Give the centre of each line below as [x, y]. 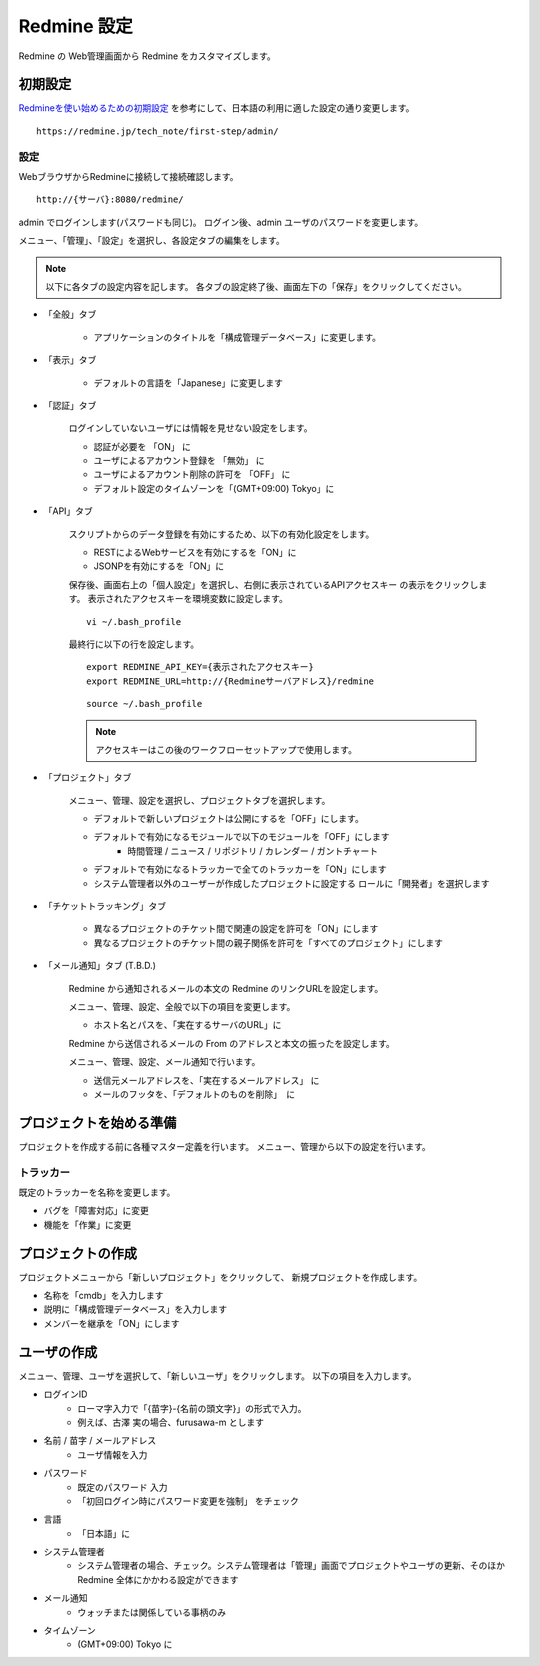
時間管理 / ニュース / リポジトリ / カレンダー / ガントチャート [253, 851]
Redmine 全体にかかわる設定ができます [158, 1579]
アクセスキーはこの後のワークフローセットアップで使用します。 [226, 749]
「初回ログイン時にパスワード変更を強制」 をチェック [188, 1501]
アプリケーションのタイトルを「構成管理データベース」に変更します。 [237, 337]
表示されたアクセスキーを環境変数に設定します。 [188, 599]
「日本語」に [103, 1533]
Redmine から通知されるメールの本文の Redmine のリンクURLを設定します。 [226, 988]
